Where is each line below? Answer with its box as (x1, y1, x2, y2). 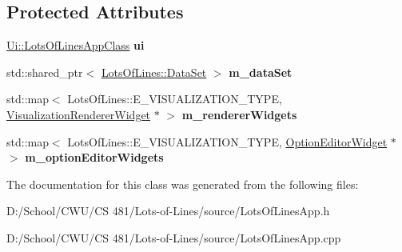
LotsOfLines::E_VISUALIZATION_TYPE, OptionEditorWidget (67, 133, 388, 150)
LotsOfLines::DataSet (101, 63, 207, 80)
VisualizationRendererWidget (6, 106, 151, 122)
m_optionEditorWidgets (25, 149, 164, 166)
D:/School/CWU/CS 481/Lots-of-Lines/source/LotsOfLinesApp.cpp (6, 229, 341, 246)
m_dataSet (229, 63, 293, 80)
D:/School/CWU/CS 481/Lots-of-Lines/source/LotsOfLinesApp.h (6, 202, 330, 219)
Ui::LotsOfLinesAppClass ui (6, 37, 145, 54)
